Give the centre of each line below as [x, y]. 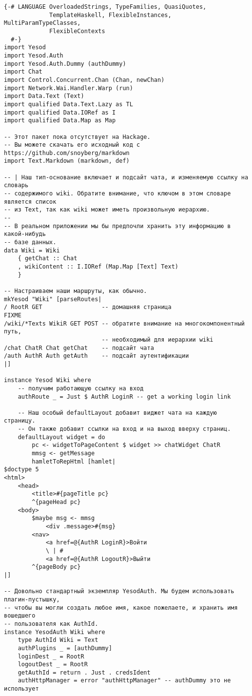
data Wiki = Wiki [32, 250]
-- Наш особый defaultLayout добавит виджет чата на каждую [117, 413]
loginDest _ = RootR [51, 656]
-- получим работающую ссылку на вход [81, 388]
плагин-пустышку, [32, 599]
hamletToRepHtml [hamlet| [74, 461]
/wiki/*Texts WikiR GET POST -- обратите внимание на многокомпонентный [124, 323]
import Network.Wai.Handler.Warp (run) [68, 88]
